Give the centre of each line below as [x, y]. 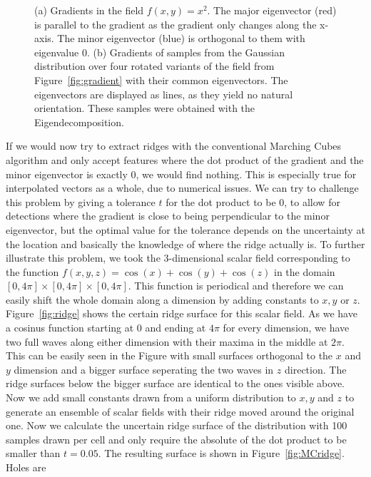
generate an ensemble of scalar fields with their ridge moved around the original [180, 411]
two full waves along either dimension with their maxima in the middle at [167, 341]
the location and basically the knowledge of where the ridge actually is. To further [185, 243]
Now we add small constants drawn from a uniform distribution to [151, 397]
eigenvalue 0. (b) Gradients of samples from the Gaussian [160, 52]
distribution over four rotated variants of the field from [154, 66]
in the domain [305, 271]
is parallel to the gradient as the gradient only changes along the [176, 24]
